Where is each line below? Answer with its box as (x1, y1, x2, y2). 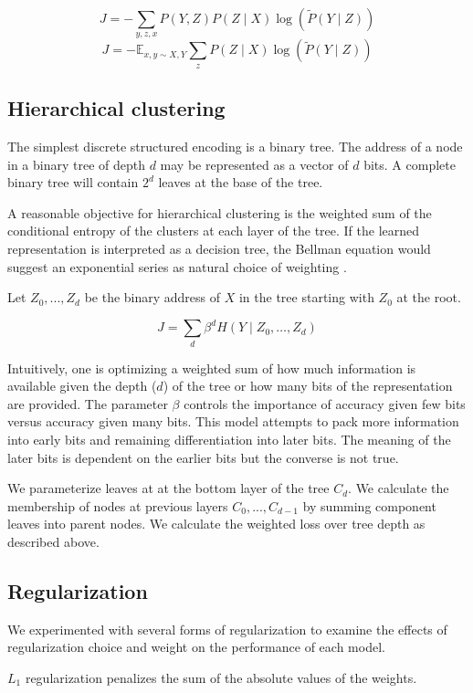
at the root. (396, 288, 461, 307)
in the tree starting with (238, 288, 374, 307)
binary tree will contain (7, 173, 139, 192)
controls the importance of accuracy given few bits (184, 394, 466, 413)
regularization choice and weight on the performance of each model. (7, 637, 385, 656)
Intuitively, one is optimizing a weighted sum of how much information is (7, 358, 416, 377)
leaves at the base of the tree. (158, 173, 323, 192)
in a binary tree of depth (7, 154, 145, 173)
